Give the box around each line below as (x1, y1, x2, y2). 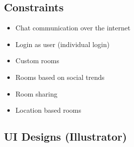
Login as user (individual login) (15, 39, 110, 49)
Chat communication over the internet (15, 23, 131, 33)
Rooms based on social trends (15, 72, 105, 82)
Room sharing (15, 88, 58, 98)
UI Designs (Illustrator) (4, 129, 127, 144)
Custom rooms (15, 55, 60, 66)
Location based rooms (15, 105, 81, 115)
